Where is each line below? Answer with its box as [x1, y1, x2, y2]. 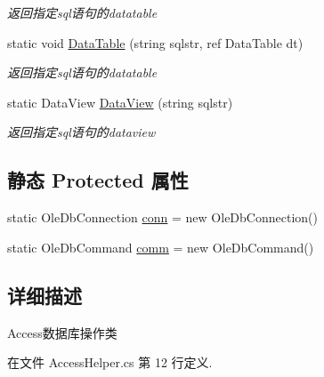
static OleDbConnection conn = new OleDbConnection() [7, 208, 318, 227]
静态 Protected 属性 [7, 166, 189, 194]
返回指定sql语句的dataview [7, 123, 156, 141]
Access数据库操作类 [7, 323, 117, 341]
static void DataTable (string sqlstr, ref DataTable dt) [7, 33, 304, 52]
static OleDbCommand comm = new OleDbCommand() [7, 237, 314, 256]
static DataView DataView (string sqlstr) [7, 92, 233, 111]
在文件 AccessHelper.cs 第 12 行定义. [7, 353, 213, 372]
